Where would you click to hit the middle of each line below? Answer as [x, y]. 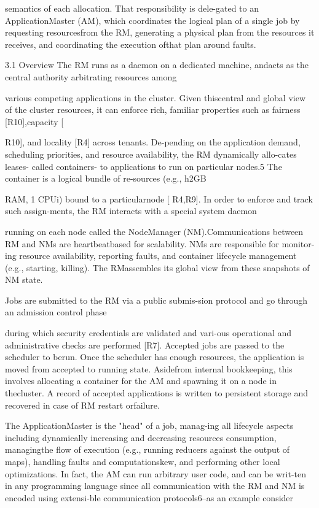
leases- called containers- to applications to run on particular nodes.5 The [144, 166]
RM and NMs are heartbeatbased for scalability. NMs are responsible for [142, 243]
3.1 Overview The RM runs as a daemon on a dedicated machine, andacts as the [157, 65]
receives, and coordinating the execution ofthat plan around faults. [131, 44]
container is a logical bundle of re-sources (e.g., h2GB [106, 178]
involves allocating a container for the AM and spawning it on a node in [141, 381]
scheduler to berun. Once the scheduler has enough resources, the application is [155, 357]
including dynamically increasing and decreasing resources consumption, [141, 437]
